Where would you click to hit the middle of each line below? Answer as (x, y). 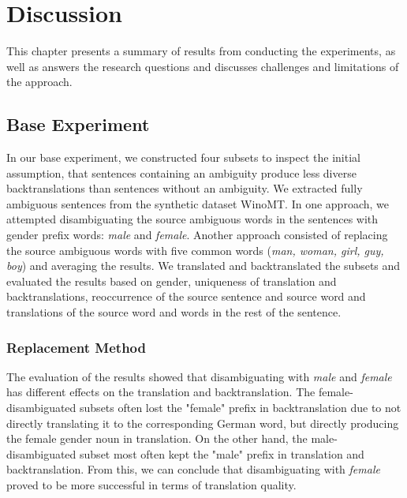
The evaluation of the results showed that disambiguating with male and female (199, 376)
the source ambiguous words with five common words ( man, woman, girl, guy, (195, 250)
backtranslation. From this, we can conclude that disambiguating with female (193, 469)
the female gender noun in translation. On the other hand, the (157, 438)
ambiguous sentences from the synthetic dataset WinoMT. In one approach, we (198, 203)
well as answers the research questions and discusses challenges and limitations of (203, 66)
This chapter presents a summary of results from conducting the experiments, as (201, 51)
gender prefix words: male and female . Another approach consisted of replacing (197, 235)
